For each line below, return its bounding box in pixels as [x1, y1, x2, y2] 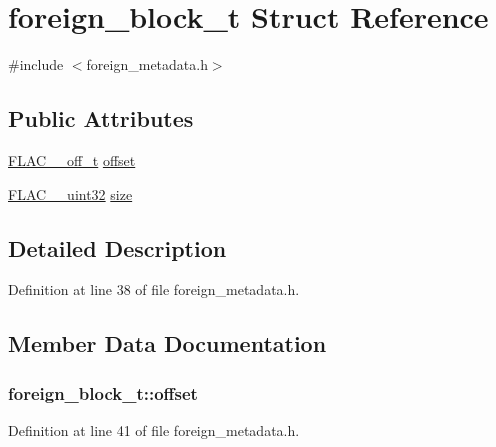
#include [8, 54, 64, 75]
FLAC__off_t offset [8, 149, 136, 170]
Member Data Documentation [8, 328, 327, 359]
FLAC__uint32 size [8, 183, 133, 204]
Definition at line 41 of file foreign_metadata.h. [8, 419, 300, 440]
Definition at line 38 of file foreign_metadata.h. [8, 279, 300, 300]
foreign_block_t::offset [8, 380, 198, 405]
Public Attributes [8, 103, 194, 134]
